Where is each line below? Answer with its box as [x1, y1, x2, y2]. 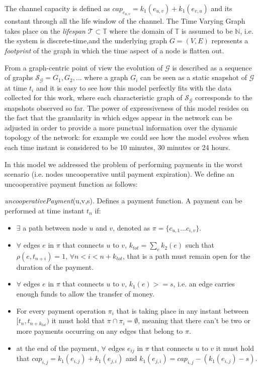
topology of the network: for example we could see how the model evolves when [5, 132, 249, 142]
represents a [211, 35, 248, 46]
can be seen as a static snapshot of [140, 72, 247, 83]
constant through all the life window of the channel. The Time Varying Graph [5, 16, 245, 26]
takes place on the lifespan [5, 25, 85, 36]
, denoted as [113, 222, 150, 233]
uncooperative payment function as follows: [5, 178, 138, 189]
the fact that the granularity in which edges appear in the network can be [5, 112, 232, 123]
